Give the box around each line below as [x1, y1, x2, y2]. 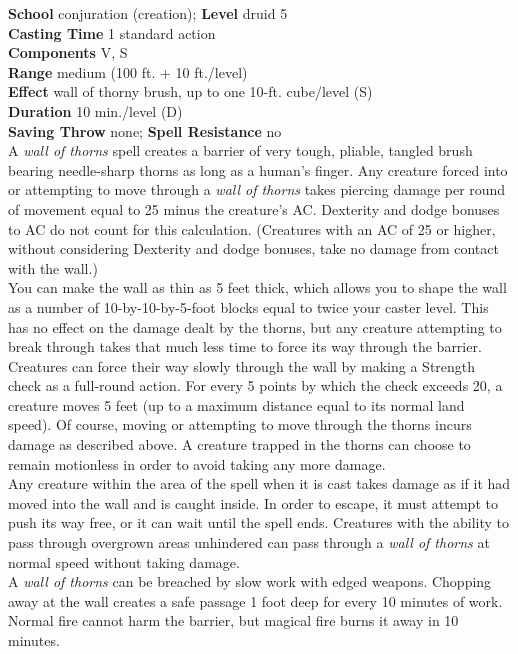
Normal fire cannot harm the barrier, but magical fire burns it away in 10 [8, 610, 459, 631]
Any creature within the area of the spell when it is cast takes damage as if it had [8, 473, 511, 494]
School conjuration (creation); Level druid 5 [8, 3, 288, 23]
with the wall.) [8, 257, 98, 278]
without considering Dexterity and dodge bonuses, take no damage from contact [8, 238, 499, 259]
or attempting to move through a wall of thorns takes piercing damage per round [8, 179, 506, 200]
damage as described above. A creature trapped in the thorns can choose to [8, 434, 471, 455]
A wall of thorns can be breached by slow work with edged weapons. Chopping [8, 571, 492, 592]
